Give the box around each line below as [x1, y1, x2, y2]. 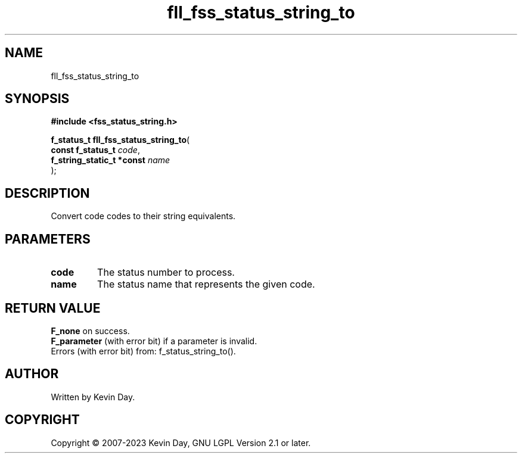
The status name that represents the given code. [97, 278, 315, 291]
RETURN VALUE [5, 300, 101, 316]
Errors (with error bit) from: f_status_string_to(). [51, 345, 236, 356]
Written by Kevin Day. [51, 391, 135, 402]
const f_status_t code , [51, 145, 140, 155]
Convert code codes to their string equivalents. [51, 211, 236, 222]
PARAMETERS [5, 231, 91, 247]
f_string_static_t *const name [51, 155, 170, 166]
